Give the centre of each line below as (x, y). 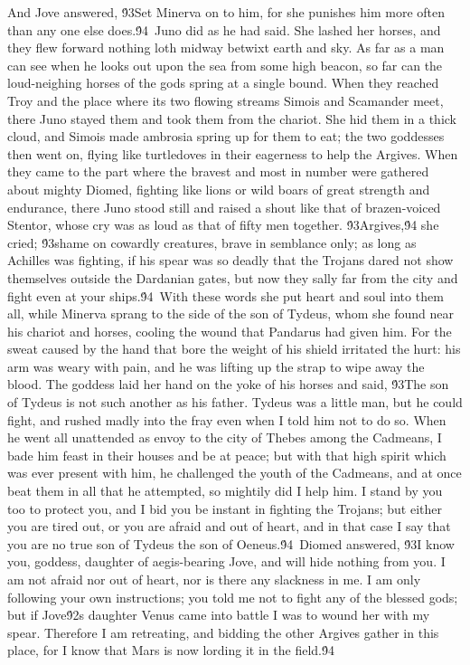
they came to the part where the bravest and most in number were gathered (218, 171)
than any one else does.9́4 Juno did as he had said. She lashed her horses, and (224, 29)
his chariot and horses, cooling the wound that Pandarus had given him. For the (230, 331)
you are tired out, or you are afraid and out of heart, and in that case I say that (229, 526)
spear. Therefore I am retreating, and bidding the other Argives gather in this (223, 632)
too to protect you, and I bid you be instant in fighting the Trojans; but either (225, 508)
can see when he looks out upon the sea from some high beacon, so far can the (225, 65)
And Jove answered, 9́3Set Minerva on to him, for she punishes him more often (226, 12)
